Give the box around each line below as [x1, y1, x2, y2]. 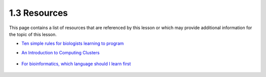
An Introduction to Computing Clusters [21, 49, 100, 55]
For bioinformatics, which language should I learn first [21, 61, 131, 67]
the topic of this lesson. [9, 31, 57, 37]
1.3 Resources [9, 7, 68, 18]
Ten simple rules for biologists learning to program [21, 40, 124, 46]
